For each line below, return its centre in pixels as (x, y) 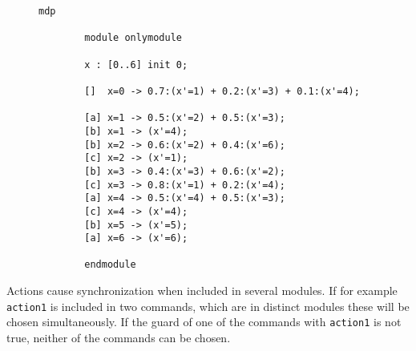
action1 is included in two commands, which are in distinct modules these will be (208, 306)
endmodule (110, 265)
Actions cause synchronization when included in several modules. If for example (202, 290)
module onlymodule (133, 38)
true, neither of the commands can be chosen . (119, 338)
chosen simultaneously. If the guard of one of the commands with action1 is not (204, 322)
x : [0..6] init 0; (136, 65)
